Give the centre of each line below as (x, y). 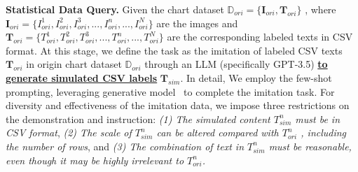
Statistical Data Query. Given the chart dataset (115, 9)
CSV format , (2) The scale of (69, 132)
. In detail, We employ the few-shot (256, 77)
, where (321, 9)
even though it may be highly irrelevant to (95, 160)
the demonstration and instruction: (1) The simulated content (138, 119)
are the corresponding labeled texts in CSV (260, 37)
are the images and (197, 23)
